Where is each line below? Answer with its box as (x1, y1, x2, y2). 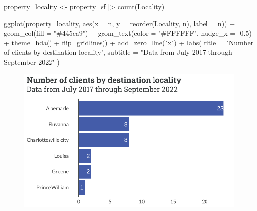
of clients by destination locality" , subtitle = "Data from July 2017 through (4, 47, 232, 57)
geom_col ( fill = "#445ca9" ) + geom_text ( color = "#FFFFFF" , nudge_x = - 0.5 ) (4, 28, 252, 38)
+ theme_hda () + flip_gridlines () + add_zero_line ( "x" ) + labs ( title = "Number (4, 37, 254, 47)
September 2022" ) (4, 56, 60, 67)
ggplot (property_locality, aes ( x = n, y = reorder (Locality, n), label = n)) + (4, 18, 235, 28)
